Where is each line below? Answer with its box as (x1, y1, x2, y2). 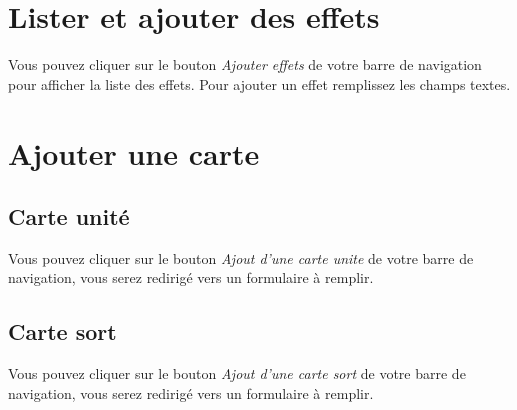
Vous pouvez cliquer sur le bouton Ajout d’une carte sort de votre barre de (8, 363, 466, 384)
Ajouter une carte (8, 132, 260, 173)
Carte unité (8, 201, 130, 232)
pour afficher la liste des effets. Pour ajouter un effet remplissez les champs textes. (8, 73, 511, 94)
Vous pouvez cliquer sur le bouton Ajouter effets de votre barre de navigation (8, 54, 482, 75)
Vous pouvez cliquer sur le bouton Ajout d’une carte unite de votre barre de (8, 247, 474, 268)
